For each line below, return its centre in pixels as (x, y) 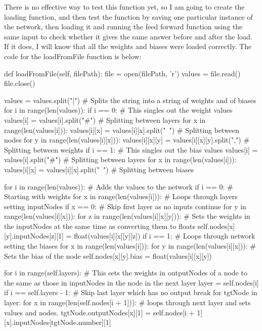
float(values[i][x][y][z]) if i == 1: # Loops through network (165, 236)
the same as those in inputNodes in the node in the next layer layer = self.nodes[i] (132, 282)
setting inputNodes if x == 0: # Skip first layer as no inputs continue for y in (125, 206)
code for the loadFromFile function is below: (73, 56)
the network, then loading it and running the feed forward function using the (123, 27)
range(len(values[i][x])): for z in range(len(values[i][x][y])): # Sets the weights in (127, 216)
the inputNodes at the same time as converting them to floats (100, 226)
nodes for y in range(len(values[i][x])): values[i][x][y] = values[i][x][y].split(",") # (127, 140)
